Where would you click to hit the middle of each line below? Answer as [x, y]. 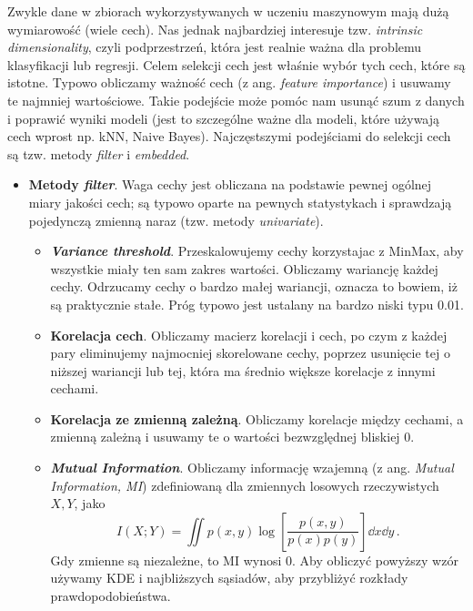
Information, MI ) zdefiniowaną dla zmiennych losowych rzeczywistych [245, 485]
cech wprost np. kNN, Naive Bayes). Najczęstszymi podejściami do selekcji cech [229, 136]
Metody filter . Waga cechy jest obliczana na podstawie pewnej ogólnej [230, 184]
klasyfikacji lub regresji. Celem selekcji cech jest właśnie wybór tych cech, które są [236, 64]
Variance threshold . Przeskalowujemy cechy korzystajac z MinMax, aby [257, 251]
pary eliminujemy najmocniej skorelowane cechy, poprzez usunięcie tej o [250, 353]
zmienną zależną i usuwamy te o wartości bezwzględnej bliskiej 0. [232, 437]
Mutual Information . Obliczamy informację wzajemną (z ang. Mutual [252, 468]
